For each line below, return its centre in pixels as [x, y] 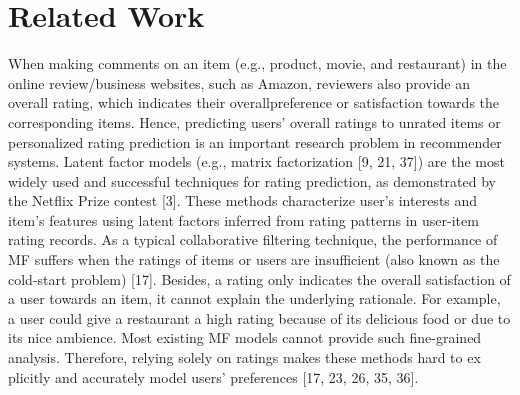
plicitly [29, 376]
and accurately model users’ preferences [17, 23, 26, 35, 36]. [237, 376]
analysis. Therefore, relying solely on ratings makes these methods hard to [235, 357]
